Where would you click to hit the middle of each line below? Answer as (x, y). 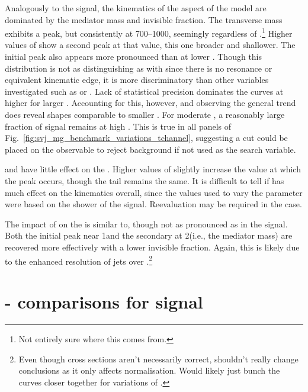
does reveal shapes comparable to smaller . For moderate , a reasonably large (145, 114)
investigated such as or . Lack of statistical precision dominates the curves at (144, 91)
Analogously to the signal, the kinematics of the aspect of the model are (136, 8)
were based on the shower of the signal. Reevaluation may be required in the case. (153, 204)
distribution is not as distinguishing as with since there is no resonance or (139, 68)
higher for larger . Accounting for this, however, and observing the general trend (150, 103)
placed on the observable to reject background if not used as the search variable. (150, 149)
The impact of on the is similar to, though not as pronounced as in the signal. (146, 224)
